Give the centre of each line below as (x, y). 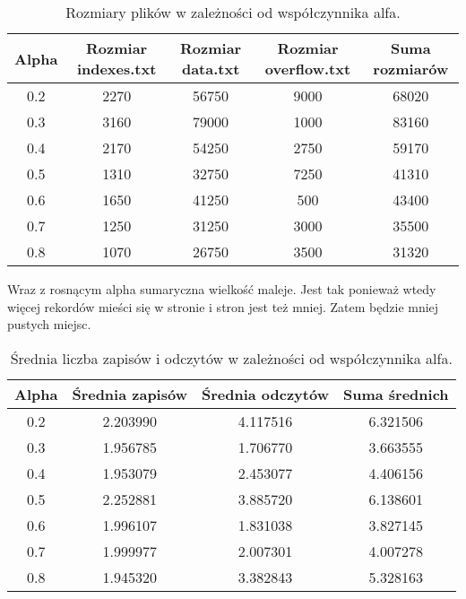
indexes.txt (116, 69)
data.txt (211, 69)
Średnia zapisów (129, 394)
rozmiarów (411, 69)
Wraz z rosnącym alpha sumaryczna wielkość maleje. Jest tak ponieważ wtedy (222, 289)
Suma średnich (396, 394)
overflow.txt (308, 69)
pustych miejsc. (49, 324)
